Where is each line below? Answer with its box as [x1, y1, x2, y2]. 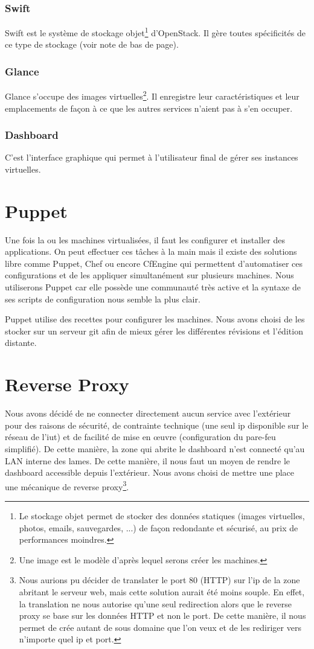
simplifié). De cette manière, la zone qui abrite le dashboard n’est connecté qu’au [5, 442, 305, 455]
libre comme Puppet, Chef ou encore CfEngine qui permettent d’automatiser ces [5, 257, 303, 269]
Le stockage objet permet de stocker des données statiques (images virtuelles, [19, 509, 305, 522]
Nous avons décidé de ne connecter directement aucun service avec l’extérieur [5, 407, 291, 420]
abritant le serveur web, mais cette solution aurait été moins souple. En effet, [19, 585, 305, 598]
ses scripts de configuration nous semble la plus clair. [5, 292, 200, 305]
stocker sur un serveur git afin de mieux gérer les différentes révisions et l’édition [5, 324, 303, 337]
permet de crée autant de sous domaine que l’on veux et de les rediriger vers [19, 621, 301, 633]
